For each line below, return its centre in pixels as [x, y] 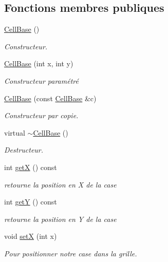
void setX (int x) [31, 236]
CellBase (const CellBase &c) [50, 98]
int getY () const [31, 202]
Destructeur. [24, 150]
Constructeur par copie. [41, 115]
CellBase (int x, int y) [39, 63]
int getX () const [31, 167]
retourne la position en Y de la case [60, 219]
